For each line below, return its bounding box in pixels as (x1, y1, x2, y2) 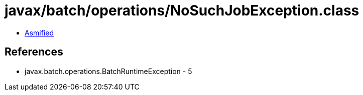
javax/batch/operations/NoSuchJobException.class (5, 2, 359, 19)
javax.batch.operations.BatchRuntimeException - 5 (25, 66, 192, 75)
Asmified (25, 28, 54, 37)
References (5, 45, 63, 58)
